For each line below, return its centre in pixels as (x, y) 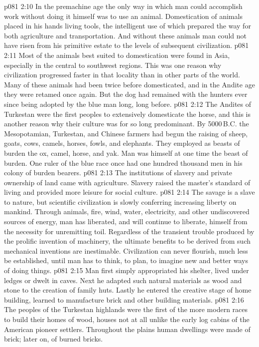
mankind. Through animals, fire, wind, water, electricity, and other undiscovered (127, 211)
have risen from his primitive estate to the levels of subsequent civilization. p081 (127, 45)
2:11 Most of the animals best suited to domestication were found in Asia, (117, 55)
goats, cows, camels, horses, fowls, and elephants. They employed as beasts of (122, 143)
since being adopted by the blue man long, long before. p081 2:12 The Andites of (128, 104)
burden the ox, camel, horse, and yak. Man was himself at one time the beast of (126, 153)
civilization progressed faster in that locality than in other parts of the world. (122, 75)
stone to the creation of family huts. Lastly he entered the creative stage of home (128, 290)
